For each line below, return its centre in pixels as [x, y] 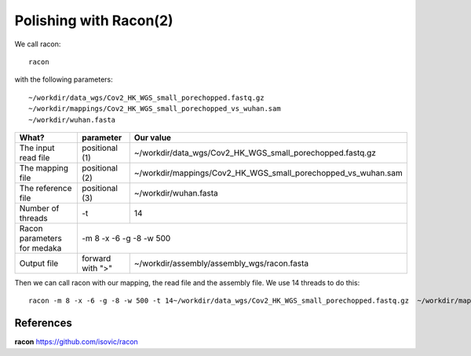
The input [37, 148]
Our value [153, 138]
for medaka [40, 248]
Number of [39, 208]
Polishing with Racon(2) [94, 20]
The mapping [44, 167]
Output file [39, 263]
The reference [46, 188]
